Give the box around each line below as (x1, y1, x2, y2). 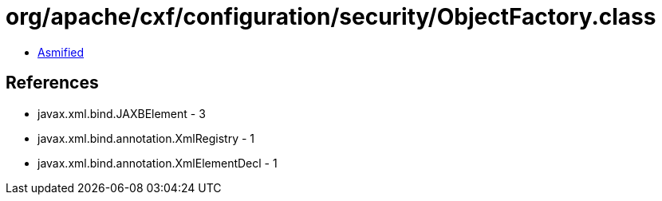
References (6, 73, 99, 93)
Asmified (37, 45, 85, 59)
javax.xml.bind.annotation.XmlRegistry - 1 (37, 131, 255, 145)
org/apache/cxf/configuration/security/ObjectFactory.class (6, 3, 656, 30)
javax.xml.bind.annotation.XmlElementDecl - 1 (37, 156, 278, 170)
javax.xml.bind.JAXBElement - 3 (37, 106, 206, 120)
